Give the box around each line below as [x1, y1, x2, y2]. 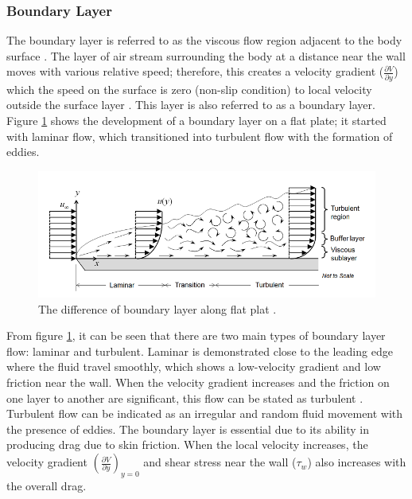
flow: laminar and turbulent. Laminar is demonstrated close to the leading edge [6, 342, 393, 359]
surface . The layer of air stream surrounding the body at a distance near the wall [6, 47, 406, 64]
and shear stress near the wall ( [143, 454, 297, 470]
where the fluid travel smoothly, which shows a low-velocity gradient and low [6, 358, 381, 375]
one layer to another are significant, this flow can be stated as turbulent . [6, 389, 363, 406]
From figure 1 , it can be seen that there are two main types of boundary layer [6, 327, 386, 344]
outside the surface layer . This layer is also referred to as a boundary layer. [6, 96, 375, 113]
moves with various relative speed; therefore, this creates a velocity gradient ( [6, 63, 384, 80]
